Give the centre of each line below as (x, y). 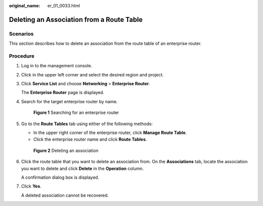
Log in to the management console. (57, 66)
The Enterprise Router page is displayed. (63, 93)
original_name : (25, 6)
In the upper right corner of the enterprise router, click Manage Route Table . (110, 133)
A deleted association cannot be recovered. (65, 195)
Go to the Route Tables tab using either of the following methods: (87, 124)
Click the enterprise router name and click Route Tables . (90, 139)
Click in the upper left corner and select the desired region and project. (93, 75)
